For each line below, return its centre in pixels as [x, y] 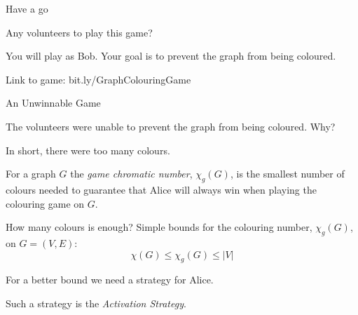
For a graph [31, 174]
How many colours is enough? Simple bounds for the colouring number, [159, 227]
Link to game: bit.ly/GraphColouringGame [98, 79]
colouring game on [45, 203]
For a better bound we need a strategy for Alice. [110, 280]
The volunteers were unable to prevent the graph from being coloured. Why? [171, 126]
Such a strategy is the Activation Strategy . [96, 303]
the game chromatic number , [131, 174]
